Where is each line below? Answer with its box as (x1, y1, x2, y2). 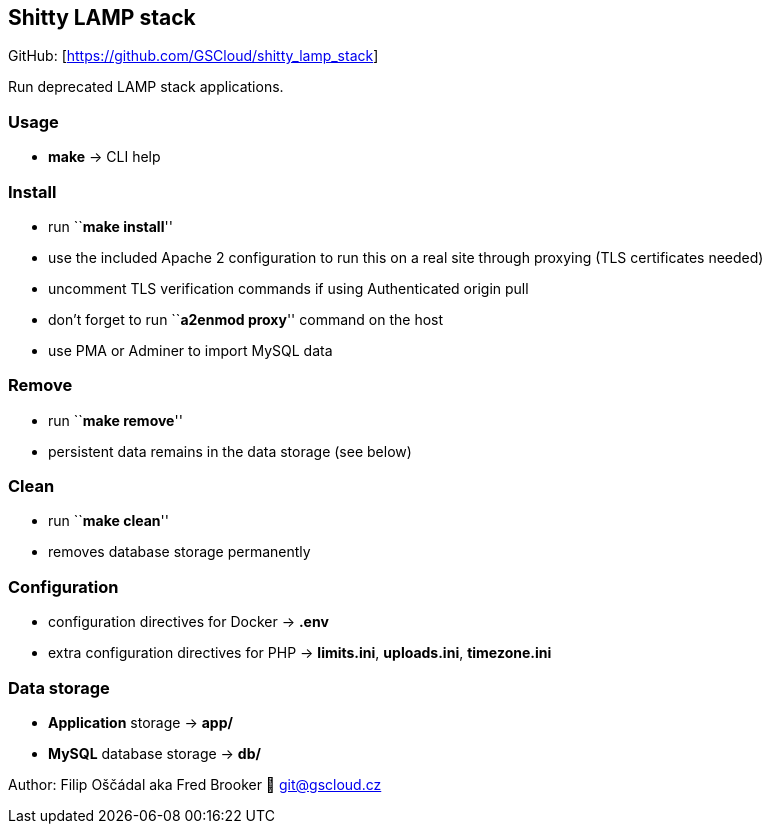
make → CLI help (48, 148, 161, 166)
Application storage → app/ (48, 713, 233, 731)
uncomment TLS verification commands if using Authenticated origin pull (48, 279, 529, 297)
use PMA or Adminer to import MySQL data (48, 341, 333, 359)
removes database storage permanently (48, 543, 311, 561)
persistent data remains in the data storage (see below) (48, 442, 412, 460)
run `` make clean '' (48, 512, 169, 530)
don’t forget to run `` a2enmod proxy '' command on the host (48, 310, 444, 328)
